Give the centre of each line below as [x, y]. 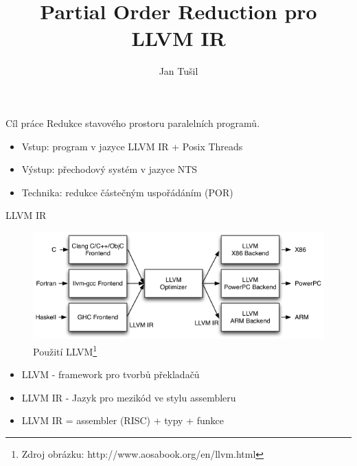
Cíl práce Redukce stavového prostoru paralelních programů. [133, 123]
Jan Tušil [178, 71]
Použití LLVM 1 [65, 350]
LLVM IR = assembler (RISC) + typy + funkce [123, 420]
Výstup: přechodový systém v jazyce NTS [110, 169]
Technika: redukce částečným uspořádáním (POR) [127, 192]
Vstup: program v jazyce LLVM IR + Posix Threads [132, 146]
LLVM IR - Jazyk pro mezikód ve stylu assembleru [129, 397]
